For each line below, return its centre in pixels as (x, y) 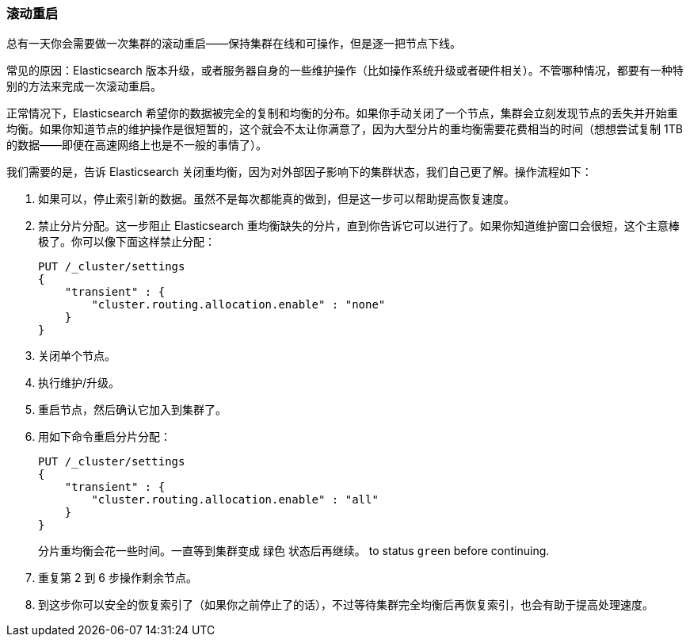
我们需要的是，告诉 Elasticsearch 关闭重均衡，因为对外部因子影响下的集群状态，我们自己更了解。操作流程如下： (299, 172)
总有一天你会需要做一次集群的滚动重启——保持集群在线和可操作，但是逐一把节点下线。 (234, 44)
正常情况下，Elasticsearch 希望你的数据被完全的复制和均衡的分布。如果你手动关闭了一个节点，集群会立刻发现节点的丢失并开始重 (342, 113)
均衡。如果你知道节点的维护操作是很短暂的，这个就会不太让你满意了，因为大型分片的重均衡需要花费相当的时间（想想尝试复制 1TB (345, 129)
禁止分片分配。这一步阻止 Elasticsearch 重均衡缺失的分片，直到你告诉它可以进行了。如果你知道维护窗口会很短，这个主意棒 (359, 226)
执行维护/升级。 (79, 383)
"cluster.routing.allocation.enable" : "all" (235, 500)
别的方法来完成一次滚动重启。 (84, 86)
